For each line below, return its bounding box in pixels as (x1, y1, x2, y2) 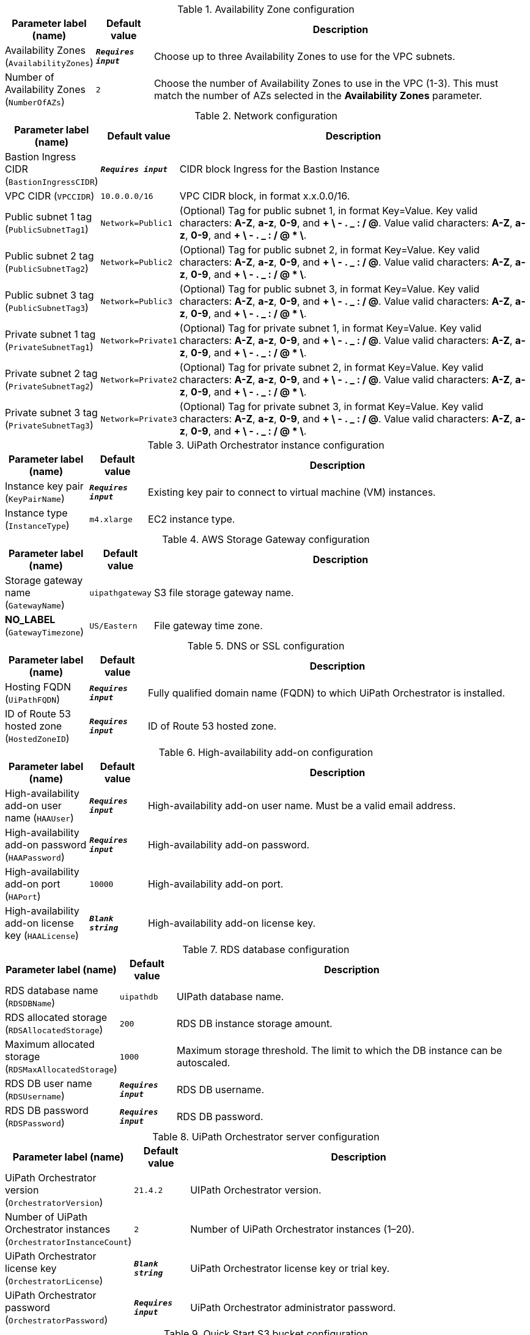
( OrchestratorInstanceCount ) (5, 1235, 132, 1247)
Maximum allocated (5, 1038, 95, 1050)
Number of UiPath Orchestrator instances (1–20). (190, 1223, 414, 1235)
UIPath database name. (176, 990, 284, 1003)
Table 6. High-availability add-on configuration (158, 746, 374, 758)
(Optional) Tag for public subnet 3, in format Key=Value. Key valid (179, 283, 480, 295)
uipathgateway (89, 588, 152, 597)
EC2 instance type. (148, 513, 235, 525)
